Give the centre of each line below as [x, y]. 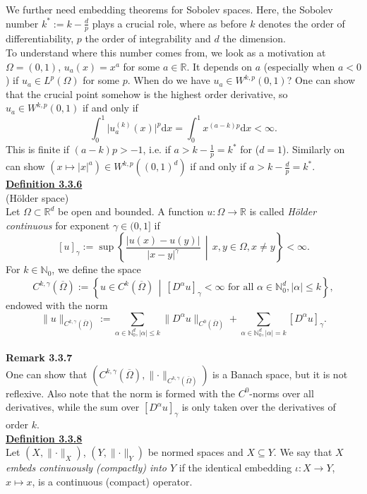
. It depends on [219, 66]
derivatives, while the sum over [73, 407]
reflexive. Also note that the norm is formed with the [120, 393]
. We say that [303, 452]
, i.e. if [157, 149]
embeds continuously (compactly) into [86, 468]
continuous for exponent [58, 225]
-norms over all [282, 393]
